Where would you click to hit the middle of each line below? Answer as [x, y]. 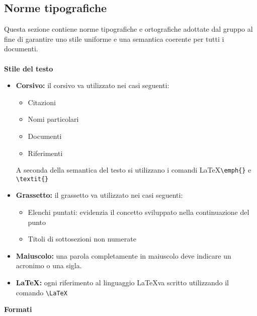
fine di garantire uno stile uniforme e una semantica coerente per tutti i [114, 38]
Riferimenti [45, 153]
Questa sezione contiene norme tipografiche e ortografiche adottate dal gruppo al [128, 29]
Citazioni [42, 102]
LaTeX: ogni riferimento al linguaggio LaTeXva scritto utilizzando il [122, 283]
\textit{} [32, 179]
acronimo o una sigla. [49, 265]
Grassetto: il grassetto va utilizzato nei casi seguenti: [99, 195]
